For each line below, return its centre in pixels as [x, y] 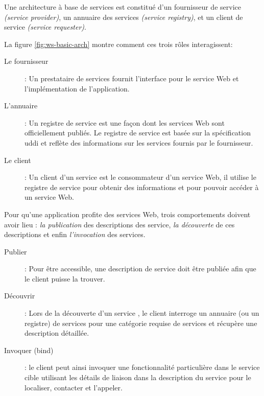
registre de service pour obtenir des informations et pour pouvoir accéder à [142, 187]
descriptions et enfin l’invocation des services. [75, 234]
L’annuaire [21, 106]
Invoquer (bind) [29, 350]
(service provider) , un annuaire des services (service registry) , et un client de [124, 17]
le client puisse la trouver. [65, 278]
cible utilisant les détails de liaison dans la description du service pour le [138, 377]
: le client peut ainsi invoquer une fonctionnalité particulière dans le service [142, 367]
